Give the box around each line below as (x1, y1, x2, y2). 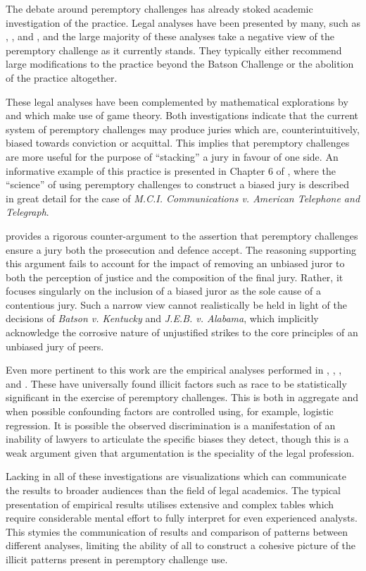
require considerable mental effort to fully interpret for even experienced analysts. (6, 510, 358, 525)
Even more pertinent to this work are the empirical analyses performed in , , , (6, 362, 342, 377)
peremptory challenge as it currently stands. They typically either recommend (6, 42, 342, 57)
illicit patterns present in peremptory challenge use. (6, 551, 228, 566)
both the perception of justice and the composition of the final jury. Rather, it (6, 269, 343, 284)
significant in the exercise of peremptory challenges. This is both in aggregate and (6, 390, 359, 405)
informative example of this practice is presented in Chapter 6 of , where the (6, 163, 336, 178)
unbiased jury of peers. (6, 338, 104, 353)
